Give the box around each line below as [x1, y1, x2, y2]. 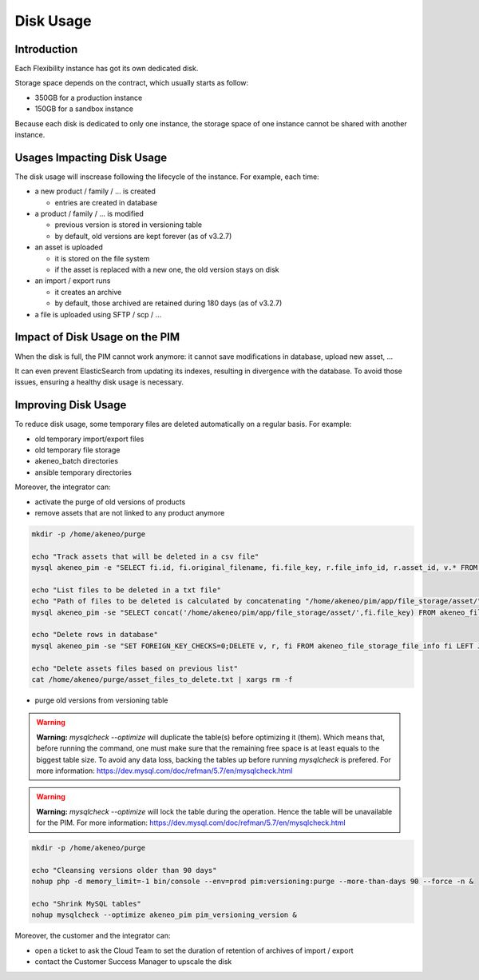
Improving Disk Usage [14, 398, 127, 412]
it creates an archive [54, 287, 122, 297]
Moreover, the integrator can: [14, 482, 111, 492]
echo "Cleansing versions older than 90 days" [31, 866, 217, 874]
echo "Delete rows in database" [31, 630, 159, 639]
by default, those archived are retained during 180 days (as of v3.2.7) [54, 298, 283, 308]
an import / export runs [34, 276, 111, 285]
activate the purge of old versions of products [34, 496, 186, 507]
